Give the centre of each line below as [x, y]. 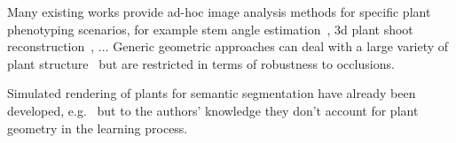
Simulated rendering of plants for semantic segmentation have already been [212, 93]
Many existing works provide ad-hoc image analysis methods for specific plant [219, 11]
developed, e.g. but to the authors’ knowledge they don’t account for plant [213, 110]
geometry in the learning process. [98, 128]
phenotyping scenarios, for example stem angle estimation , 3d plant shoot [210, 29]
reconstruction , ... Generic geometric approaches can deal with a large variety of [228, 46]
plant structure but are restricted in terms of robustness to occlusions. [201, 63]
